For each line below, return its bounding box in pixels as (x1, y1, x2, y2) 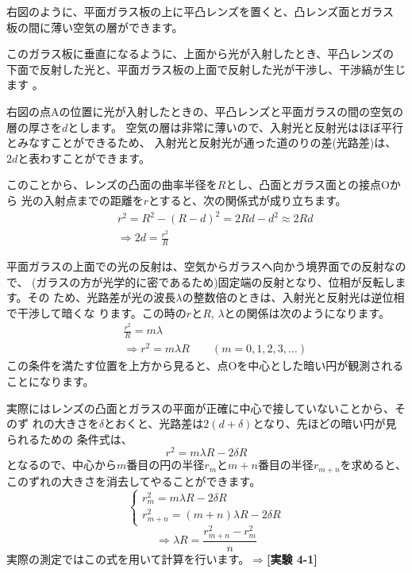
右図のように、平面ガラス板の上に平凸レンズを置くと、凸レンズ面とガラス (6, 3, 394, 19)
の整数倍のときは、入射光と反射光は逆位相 (182, 289, 405, 306)
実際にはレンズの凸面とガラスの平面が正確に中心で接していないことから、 (6, 399, 395, 416)
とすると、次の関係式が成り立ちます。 (148, 191, 347, 208)
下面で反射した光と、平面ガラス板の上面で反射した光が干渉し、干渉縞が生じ (6, 60, 406, 77)
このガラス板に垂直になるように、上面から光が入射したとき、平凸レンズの (6, 45, 395, 62)
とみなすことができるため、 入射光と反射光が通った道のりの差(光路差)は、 (6, 134, 397, 151)
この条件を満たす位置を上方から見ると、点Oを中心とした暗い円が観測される (6, 357, 404, 374)
